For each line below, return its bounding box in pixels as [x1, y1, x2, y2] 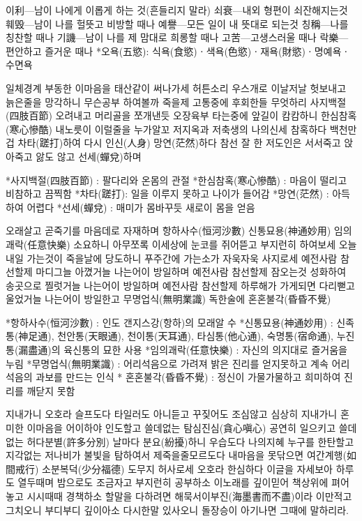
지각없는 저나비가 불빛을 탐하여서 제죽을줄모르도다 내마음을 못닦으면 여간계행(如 [6, 448, 356, 462]
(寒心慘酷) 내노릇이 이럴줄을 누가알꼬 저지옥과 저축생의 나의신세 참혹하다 [6, 121, 327, 136]
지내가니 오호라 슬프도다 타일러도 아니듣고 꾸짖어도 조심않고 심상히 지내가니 [6, 407, 338, 421]
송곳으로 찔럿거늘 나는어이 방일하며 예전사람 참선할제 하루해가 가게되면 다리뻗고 [6, 278, 355, 292]
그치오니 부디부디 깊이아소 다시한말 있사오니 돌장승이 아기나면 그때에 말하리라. [6, 502, 349, 517]
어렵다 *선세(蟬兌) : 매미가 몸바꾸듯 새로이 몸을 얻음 [27, 199, 255, 214]
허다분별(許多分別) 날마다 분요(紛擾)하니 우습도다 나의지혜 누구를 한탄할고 [27, 434, 354, 448]
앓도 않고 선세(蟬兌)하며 [36, 149, 142, 163]
